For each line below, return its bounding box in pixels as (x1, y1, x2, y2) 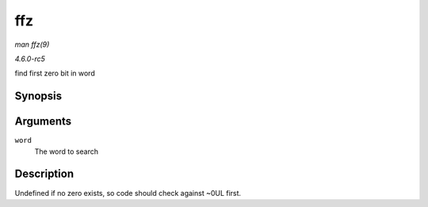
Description (14, 167, 75, 181)
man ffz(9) (14, 40, 50, 49)
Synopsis (14, 90, 63, 103)
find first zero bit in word (14, 68, 95, 79)
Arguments (14, 115, 72, 128)
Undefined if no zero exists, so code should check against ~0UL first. (14, 188, 242, 197)
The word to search (34, 147, 99, 156)
